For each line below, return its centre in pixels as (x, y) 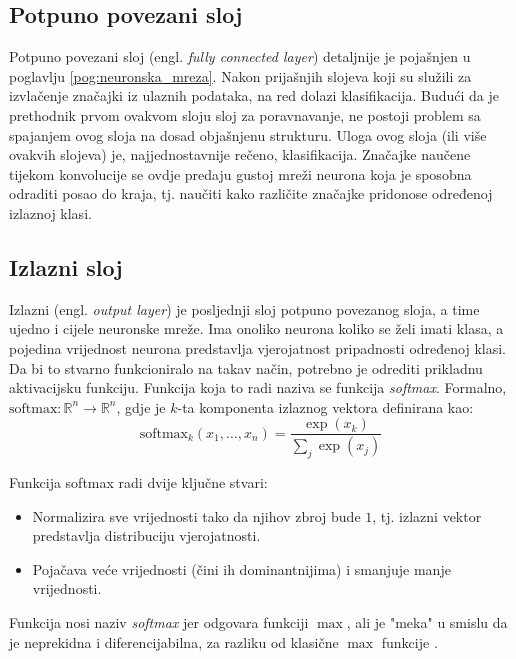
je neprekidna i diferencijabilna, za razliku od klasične (174, 641)
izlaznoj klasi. (50, 212)
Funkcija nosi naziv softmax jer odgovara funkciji (159, 621)
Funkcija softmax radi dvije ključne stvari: (138, 482)
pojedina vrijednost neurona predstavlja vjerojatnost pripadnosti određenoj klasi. (257, 347)
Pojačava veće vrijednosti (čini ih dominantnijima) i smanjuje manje (241, 568)
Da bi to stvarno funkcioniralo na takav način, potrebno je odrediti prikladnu (246, 367)
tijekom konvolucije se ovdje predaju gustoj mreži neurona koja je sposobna (240, 173)
